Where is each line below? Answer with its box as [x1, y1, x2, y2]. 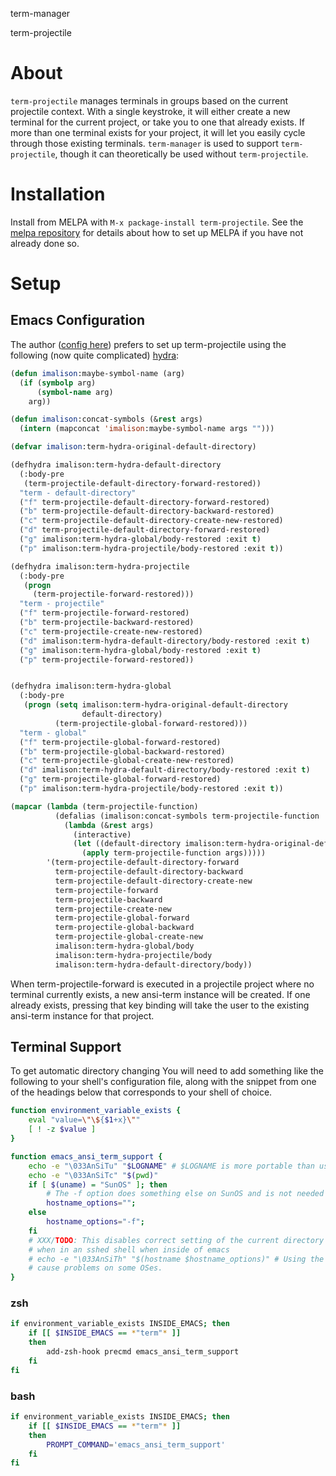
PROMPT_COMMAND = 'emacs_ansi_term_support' [46, 1439, 226, 1450]
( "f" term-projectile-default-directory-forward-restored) [19, 497, 271, 507]
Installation [10, 183, 106, 206]
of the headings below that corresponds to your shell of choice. [10, 1086, 273, 1098]
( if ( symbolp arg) [19, 378, 97, 388]
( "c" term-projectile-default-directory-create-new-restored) [19, 516, 284, 526]
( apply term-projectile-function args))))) [81, 848, 267, 858]
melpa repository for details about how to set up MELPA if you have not [10, 226, 304, 238]
